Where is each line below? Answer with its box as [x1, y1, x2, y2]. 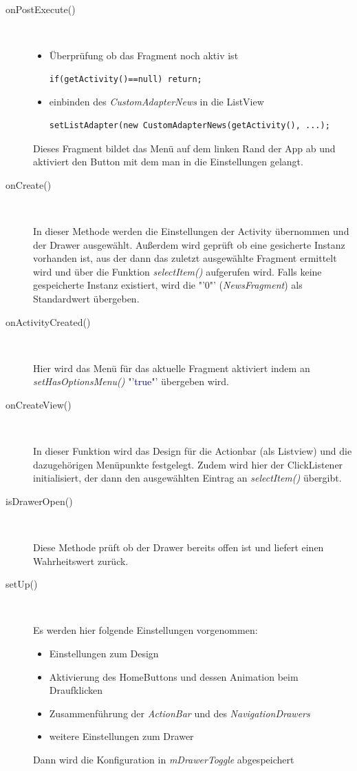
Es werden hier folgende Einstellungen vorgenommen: [33, 623, 258, 637]
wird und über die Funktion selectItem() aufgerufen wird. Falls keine [33, 264, 322, 278]
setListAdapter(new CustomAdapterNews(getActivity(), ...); [49, 120, 330, 130]
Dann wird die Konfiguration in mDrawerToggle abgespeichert [33, 752, 294, 766]
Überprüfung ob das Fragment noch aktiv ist [49, 48, 239, 63]
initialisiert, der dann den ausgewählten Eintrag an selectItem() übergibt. [33, 471, 342, 485]
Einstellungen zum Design [49, 646, 159, 660]
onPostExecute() [6, 2, 76, 16]
